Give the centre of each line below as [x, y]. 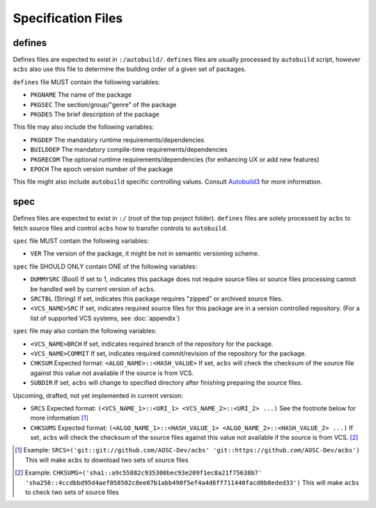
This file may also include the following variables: [84, 127]
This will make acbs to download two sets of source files [107, 460]
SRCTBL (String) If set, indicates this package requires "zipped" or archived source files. [157, 299]
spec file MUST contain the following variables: [81, 241]
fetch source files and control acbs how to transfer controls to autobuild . [120, 228]
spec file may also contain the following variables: [85, 331]
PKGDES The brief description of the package [95, 114]
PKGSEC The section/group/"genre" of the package [103, 104]
